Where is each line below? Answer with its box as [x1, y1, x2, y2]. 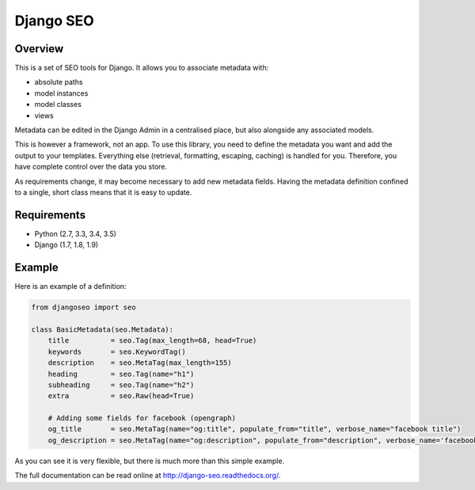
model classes [34, 100, 82, 109]
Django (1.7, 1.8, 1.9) [34, 240, 99, 249]
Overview [14, 42, 64, 55]
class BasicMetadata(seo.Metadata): [31, 325, 174, 334]
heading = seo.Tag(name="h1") [47, 369, 195, 378]
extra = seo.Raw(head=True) [47, 392, 195, 401]
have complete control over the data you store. [14, 162, 168, 172]
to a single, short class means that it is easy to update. [14, 187, 192, 197]
